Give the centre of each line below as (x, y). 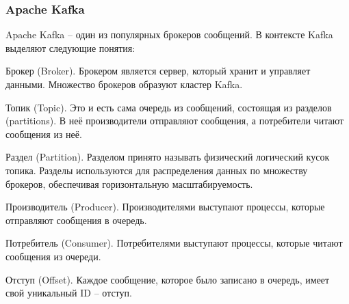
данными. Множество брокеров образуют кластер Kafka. (124, 84)
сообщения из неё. (44, 134)
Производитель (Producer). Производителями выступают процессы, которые (165, 207)
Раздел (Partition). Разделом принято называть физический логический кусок (168, 157)
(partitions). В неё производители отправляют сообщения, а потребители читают (175, 121)
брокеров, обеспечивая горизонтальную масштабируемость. (129, 183)
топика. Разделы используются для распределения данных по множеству (157, 170)
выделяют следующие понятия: (70, 47)
